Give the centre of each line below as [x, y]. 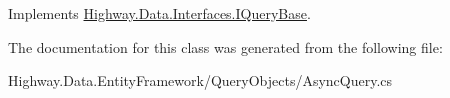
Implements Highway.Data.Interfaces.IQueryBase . [159, 13]
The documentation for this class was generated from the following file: [225, 46]
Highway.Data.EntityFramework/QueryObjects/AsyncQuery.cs [200, 80]
